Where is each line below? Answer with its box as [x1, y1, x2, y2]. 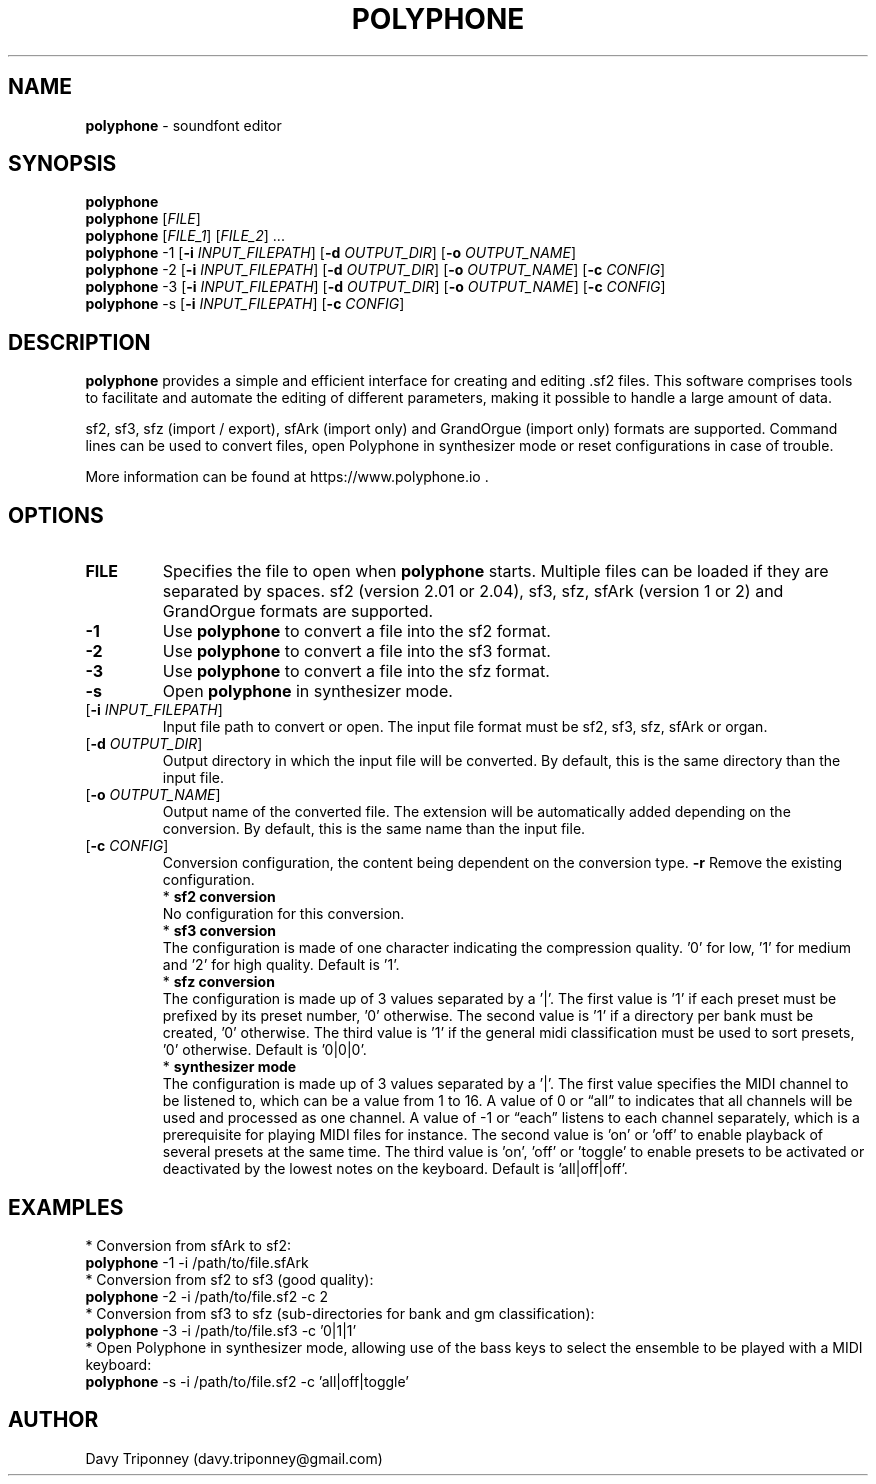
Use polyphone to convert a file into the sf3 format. [162, 641, 551, 662]
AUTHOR [8, 1407, 99, 1433]
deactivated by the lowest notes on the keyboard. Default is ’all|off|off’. [162, 1160, 628, 1178]
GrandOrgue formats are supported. [162, 601, 434, 622]
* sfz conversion [162, 973, 275, 991]
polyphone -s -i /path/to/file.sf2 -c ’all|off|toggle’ [85, 1372, 409, 1390]
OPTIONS [8, 502, 104, 528]
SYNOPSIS [8, 151, 117, 177]
